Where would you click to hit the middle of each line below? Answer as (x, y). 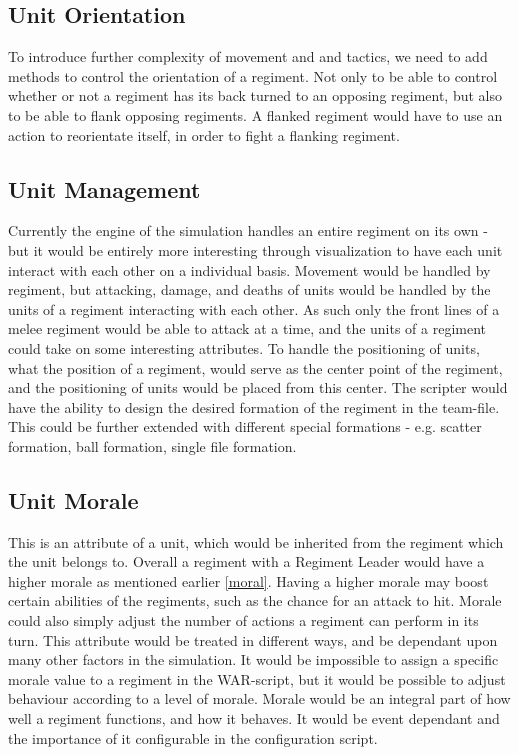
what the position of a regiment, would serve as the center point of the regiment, (255, 367)
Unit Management (104, 188)
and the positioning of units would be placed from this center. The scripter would (258, 387)
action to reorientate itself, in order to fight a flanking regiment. (204, 134)
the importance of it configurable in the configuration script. (193, 737)
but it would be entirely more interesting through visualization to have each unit (255, 249)
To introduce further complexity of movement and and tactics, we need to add (248, 56)
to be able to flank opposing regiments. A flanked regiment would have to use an (255, 114)
